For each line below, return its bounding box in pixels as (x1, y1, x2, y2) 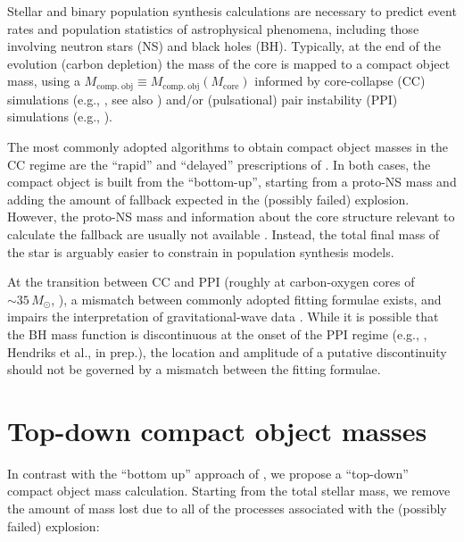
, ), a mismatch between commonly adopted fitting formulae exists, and (51, 289, 442, 308)
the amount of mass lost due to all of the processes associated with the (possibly (7, 499, 447, 518)
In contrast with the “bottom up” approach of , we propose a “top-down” (7, 463, 409, 482)
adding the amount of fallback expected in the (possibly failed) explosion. (7, 189, 410, 208)
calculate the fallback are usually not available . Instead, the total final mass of (7, 224, 440, 243)
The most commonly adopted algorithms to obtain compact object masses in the (7, 138, 448, 156)
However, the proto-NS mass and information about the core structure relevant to (7, 207, 455, 226)
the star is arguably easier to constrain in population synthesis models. (7, 242, 394, 261)
